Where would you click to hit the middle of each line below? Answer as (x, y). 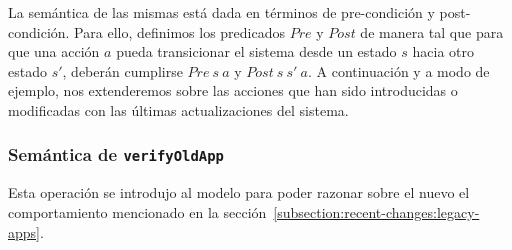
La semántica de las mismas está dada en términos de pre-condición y (221, 12)
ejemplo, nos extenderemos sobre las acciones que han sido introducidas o (233, 90)
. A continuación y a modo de (398, 70)
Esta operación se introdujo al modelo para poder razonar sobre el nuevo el (239, 192)
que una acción (54, 51)
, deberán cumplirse (122, 70)
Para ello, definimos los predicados (180, 31)
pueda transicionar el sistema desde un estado (256, 51)
